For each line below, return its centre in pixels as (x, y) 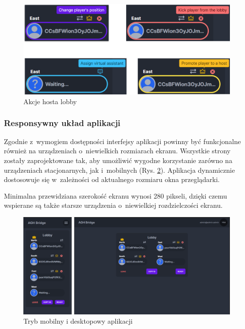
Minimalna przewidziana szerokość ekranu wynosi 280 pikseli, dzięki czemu (116, 195)
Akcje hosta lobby (50, 101)
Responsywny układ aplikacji (62, 123)
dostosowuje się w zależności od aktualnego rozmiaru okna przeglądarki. (112, 179)
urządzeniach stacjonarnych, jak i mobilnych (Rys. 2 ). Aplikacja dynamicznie (120, 170)
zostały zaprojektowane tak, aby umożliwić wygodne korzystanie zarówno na (118, 160)
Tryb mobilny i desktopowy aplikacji (78, 321)
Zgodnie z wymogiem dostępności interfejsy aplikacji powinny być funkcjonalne (122, 141)
